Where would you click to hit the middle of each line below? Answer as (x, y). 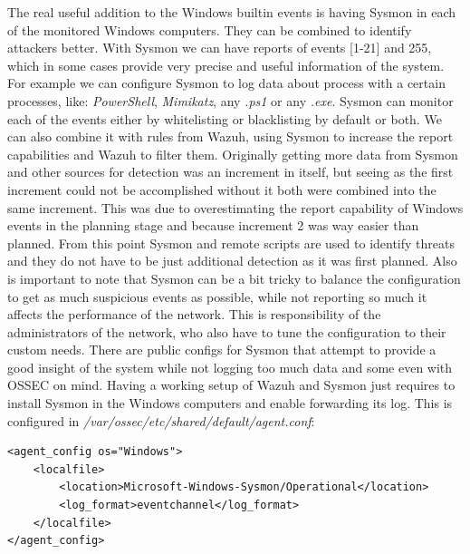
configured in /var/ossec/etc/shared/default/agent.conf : (161, 420)
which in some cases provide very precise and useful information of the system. (226, 65)
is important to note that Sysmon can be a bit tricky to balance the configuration (234, 278)
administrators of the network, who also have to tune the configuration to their (227, 331)
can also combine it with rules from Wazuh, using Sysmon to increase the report (230, 136)
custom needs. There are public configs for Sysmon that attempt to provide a (222, 350)
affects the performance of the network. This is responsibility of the (194, 314)
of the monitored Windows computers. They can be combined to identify (210, 29)
